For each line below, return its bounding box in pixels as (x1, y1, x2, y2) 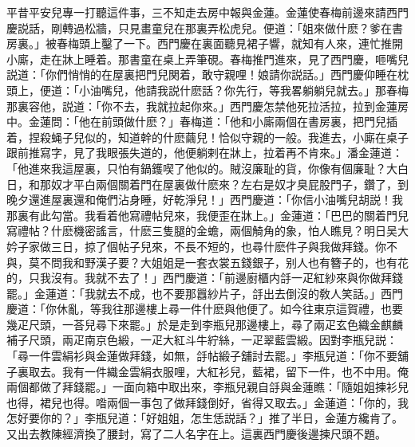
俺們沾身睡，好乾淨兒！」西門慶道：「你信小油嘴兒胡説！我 (95, 191, 403, 208)
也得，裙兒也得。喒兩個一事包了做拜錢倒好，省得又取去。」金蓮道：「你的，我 (6, 394, 409, 410)
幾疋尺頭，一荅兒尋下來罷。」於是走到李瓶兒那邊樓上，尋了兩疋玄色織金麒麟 (6, 316, 403, 332)
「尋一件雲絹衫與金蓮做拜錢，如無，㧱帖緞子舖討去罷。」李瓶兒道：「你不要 (6, 347, 397, 364)
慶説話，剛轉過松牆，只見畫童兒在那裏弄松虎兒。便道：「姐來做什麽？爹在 (6, 19, 392, 36)
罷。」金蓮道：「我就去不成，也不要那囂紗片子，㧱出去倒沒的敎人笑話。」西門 (6, 284, 403, 301)
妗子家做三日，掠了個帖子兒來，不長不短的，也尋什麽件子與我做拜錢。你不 (6, 237, 397, 254)
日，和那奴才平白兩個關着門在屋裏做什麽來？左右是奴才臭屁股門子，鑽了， (6, 175, 397, 192)
